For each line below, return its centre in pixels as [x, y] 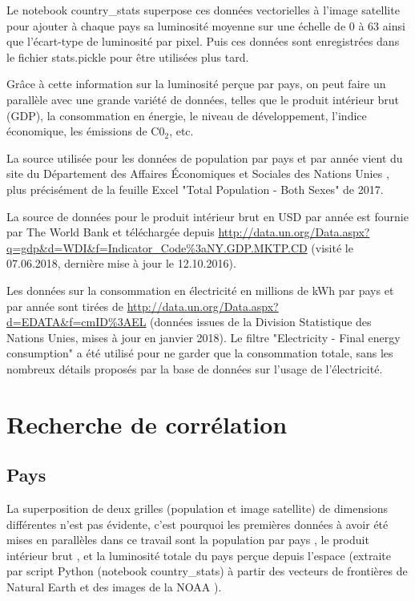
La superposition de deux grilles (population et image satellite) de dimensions [197, 508]
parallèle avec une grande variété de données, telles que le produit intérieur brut [203, 99]
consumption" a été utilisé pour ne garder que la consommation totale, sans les [200, 353]
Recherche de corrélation [147, 424]
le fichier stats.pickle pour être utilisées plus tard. [128, 56]
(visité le [332, 247]
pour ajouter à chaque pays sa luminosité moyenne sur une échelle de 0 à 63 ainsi [206, 25]
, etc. [181, 131]
